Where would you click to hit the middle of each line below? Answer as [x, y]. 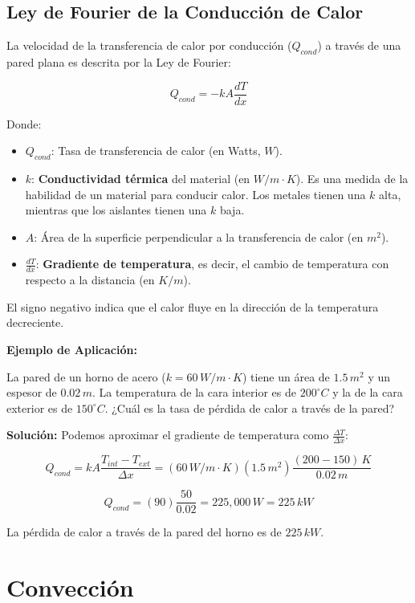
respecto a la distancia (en [90, 280]
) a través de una [359, 45]
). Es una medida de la [352, 179]
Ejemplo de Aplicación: [72, 350]
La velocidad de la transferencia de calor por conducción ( [149, 45]
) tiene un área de [286, 376]
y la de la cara [368, 392]
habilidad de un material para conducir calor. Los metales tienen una [195, 194]
